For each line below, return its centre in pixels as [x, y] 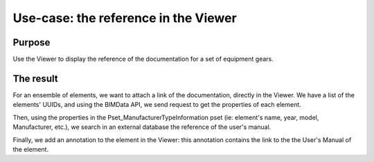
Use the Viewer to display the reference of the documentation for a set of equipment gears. [143, 59]
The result [35, 78]
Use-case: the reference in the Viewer [125, 18]
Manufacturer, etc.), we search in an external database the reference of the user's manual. [142, 127]
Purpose [32, 42]
